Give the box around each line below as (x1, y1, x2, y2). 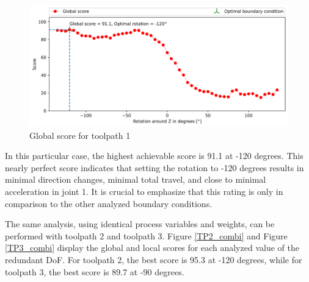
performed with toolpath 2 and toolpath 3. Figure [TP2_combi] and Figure (5, 229, 288, 242)
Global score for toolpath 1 (29, 129, 131, 141)
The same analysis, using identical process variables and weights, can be (5, 217, 275, 230)
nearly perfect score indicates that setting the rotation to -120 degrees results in (5, 161, 304, 174)
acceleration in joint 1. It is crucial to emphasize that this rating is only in (5, 185, 283, 197)
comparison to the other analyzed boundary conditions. (5, 197, 213, 210)
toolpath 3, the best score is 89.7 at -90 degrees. (5, 265, 184, 278)
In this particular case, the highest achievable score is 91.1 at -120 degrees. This (5, 149, 304, 162)
